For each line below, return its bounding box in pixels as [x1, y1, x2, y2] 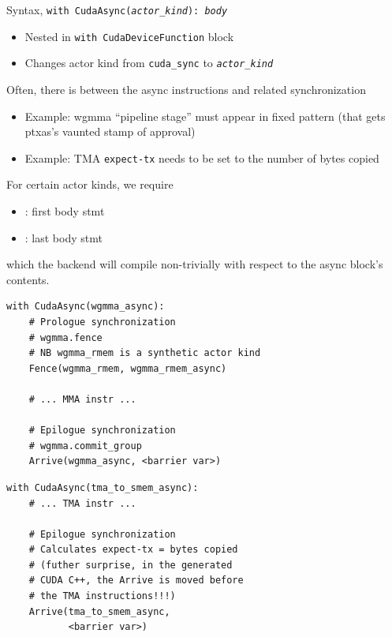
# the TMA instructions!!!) [28, 590, 176, 602]
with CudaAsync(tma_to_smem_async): [6, 481, 199, 493]
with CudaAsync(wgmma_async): [6, 301, 165, 313]
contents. [6, 271, 50, 287]
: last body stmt [24, 229, 103, 245]
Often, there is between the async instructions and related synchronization [6, 81, 366, 97]
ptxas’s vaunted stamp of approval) [24, 123, 196, 140]
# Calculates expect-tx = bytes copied [28, 544, 238, 556]
